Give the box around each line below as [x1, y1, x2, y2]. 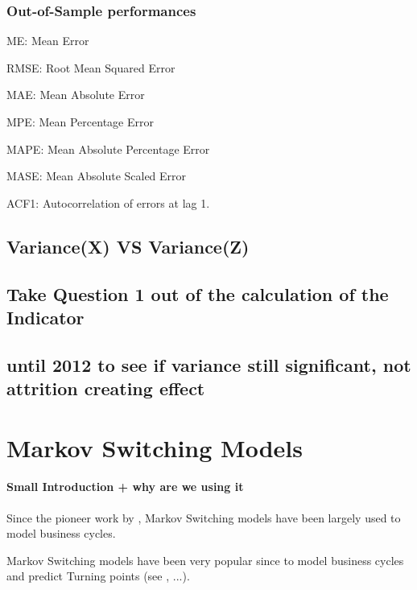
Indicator [6, 304, 85, 329]
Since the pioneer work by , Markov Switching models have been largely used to [6, 509, 401, 526]
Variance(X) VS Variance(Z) [6, 233, 250, 258]
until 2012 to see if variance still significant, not [6, 352, 411, 377]
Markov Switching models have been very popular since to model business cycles [6, 551, 404, 568]
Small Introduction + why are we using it [6, 478, 244, 495]
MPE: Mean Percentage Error [6, 113, 154, 130]
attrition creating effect [6, 376, 205, 401]
